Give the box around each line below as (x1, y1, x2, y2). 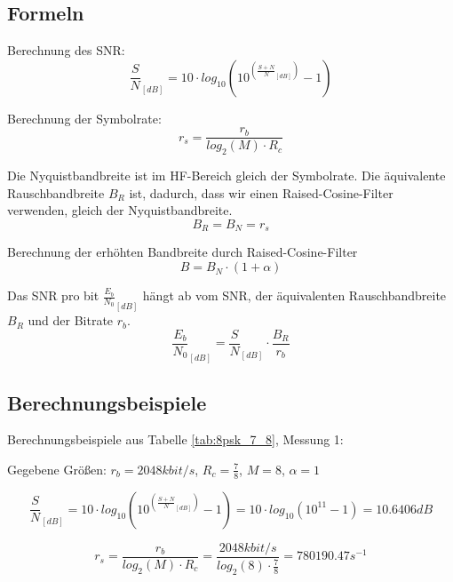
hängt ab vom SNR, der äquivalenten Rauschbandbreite (142, 286, 447, 305)
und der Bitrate (28, 311, 114, 330)
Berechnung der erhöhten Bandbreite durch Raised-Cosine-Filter (7, 243, 358, 261)
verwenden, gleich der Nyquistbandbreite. (7, 201, 233, 219)
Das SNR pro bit (7, 286, 99, 305)
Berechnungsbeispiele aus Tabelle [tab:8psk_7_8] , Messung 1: (7, 430, 344, 449)
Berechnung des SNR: (7, 41, 125, 60)
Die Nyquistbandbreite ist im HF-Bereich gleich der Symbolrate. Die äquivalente (7, 166, 446, 185)
